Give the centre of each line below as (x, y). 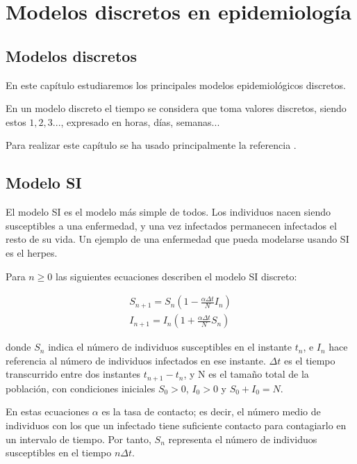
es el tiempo (309, 360)
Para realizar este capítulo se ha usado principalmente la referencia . (151, 145)
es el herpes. (32, 252)
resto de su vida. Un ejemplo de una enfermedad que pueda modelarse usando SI (177, 239)
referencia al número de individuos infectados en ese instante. (136, 360)
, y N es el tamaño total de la (246, 374)
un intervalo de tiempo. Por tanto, (78, 439)
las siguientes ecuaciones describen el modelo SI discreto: (176, 276)
